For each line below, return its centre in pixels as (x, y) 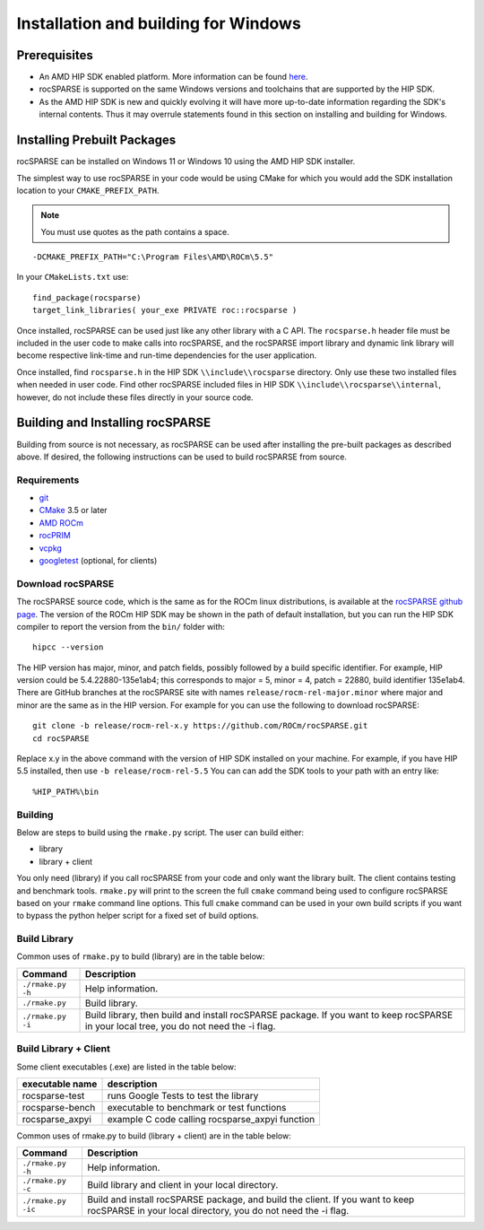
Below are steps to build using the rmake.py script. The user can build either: (160, 832)
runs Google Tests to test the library (183, 1095)
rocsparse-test (53, 1095)
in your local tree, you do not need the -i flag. (181, 1025)
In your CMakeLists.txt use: (73, 277)
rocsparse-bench (59, 1107)
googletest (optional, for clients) (98, 560)
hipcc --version (68, 647)
